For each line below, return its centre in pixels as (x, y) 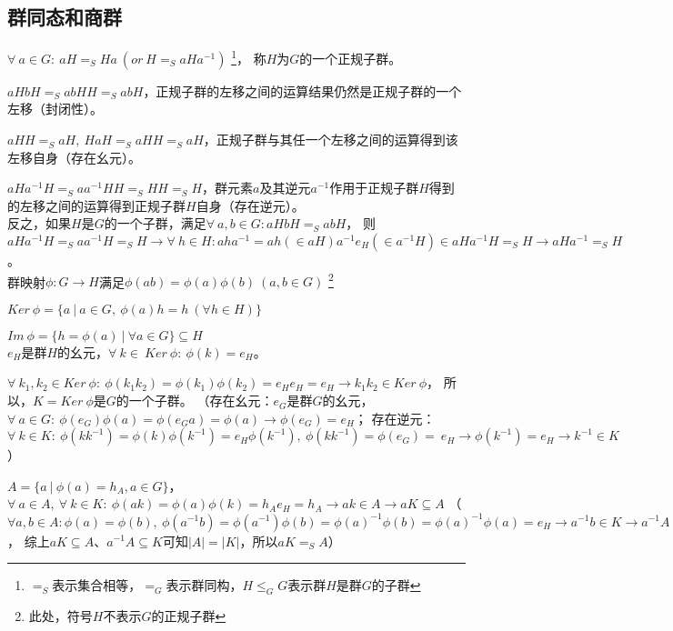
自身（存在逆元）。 (250, 205)
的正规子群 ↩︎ (189, 615)
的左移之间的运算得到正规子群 (96, 205)
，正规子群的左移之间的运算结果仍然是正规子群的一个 (302, 90)
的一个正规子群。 (351, 58)
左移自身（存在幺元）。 (74, 157)
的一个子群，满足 (155, 223)
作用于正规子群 (374, 188)
